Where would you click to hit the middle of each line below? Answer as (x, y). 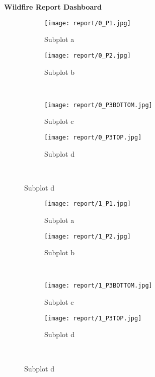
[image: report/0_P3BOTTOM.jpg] (98, 105)
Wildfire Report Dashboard (53, 7)
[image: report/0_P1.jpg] (88, 23)
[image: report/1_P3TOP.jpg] (93, 318)
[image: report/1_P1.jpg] (88, 204)
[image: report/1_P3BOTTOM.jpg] (98, 286)
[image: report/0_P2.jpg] (88, 55)
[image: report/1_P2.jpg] (88, 236)
